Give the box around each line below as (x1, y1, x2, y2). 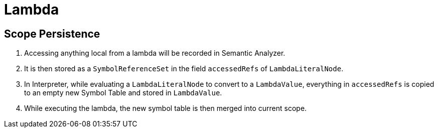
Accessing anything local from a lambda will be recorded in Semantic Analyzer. (24, 49, 285, 58)
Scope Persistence (4, 27, 100, 40)
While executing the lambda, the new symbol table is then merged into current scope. (24, 104, 307, 113)
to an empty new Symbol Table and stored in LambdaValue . (24, 88, 222, 97)
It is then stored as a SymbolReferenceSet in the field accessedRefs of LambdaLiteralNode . (24, 64, 344, 73)
